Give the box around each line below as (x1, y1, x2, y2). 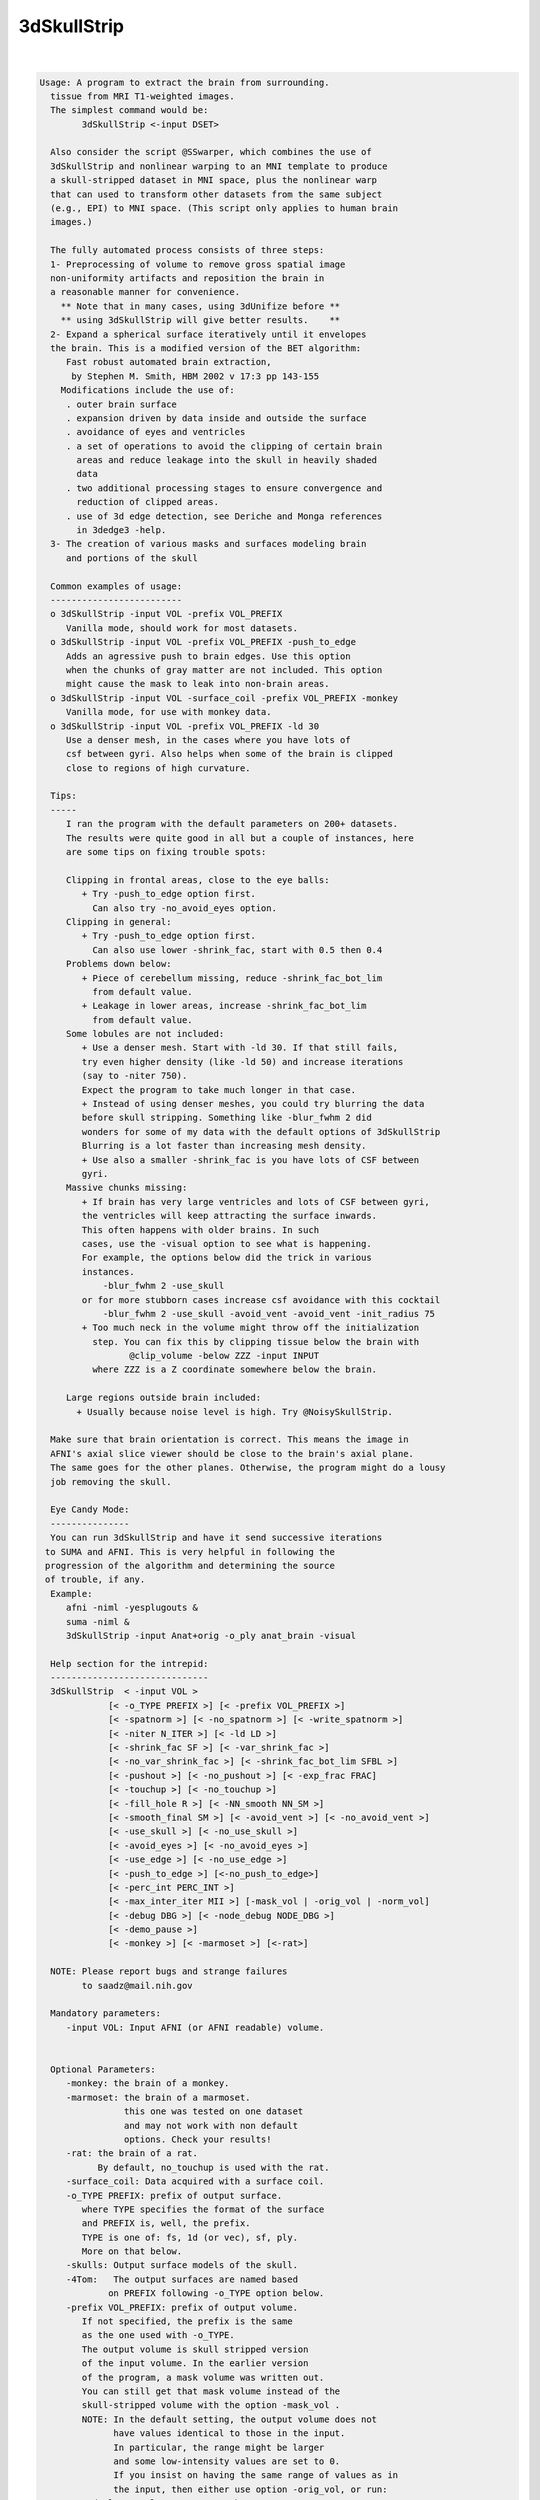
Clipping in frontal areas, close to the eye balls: (65, 874, 330, 885)
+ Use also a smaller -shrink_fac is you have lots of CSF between (81, 1154, 420, 1165)
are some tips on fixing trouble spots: (65, 846, 267, 858)
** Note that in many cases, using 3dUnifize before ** (60, 300, 341, 312)
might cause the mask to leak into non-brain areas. (65, 678, 330, 690)
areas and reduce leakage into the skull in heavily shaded (76, 455, 378, 466)
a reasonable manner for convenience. (50, 286, 240, 298)
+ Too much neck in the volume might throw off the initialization (81, 1322, 420, 1334)
